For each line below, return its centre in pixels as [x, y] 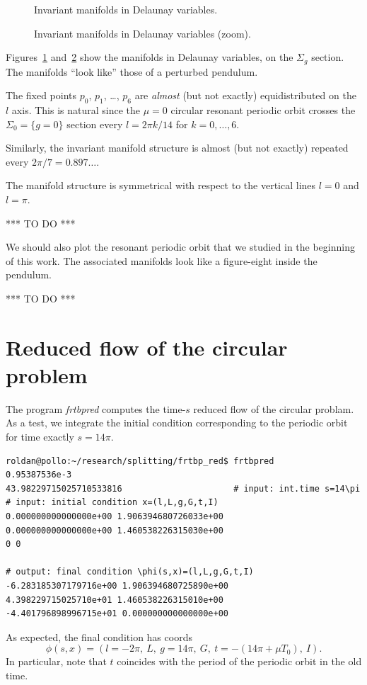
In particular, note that [56, 661]
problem [47, 374]
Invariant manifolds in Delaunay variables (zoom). [142, 33]
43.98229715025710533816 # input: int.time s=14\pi [183, 488]
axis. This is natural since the [76, 110]
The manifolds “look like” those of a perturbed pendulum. [132, 71]
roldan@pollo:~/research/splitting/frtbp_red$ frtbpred [140, 461]
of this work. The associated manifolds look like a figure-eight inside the [162, 260]
